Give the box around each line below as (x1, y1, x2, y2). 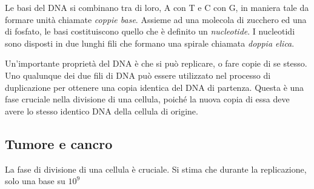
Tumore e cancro (5, 134, 113, 153)
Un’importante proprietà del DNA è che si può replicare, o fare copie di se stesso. (5, 57, 307, 70)
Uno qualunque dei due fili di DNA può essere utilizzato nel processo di (5, 68, 271, 81)
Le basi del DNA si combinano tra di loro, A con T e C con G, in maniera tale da (5, 1, 309, 13)
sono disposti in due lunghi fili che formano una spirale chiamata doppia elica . (5, 36, 295, 49)
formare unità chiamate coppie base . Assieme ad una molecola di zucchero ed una (5, 13, 307, 25)
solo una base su (5, 174, 65, 187)
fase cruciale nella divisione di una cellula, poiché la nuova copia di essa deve (5, 93, 290, 105)
